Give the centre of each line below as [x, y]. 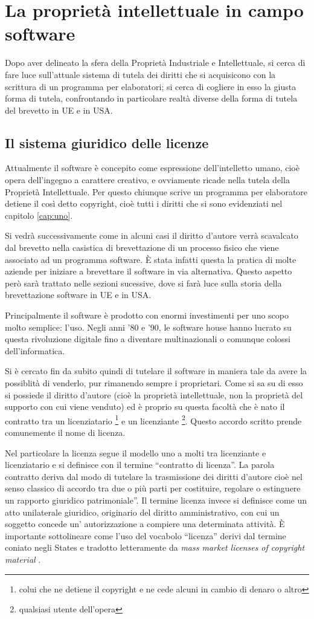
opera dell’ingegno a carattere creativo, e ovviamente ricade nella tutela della [147, 180]
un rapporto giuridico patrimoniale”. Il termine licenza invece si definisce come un [156, 500]
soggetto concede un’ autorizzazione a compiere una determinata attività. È [145, 524]
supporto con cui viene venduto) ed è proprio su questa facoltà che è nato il [145, 407]
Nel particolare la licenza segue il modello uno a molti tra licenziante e [136, 452]
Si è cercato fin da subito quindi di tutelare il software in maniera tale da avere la [156, 371]
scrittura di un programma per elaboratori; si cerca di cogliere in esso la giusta [151, 86]
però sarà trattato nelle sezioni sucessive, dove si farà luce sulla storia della [143, 283]
